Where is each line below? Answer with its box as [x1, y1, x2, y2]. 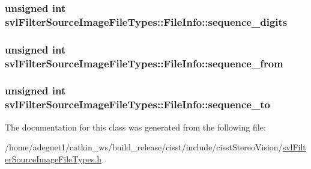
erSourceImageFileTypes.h [5, 152, 101, 165]
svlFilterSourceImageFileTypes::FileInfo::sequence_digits [5, 14, 288, 29]
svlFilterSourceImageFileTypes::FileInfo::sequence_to [5, 97, 270, 112]
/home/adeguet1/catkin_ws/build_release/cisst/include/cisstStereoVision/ [5, 141, 283, 153]
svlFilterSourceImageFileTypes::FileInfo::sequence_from [5, 55, 283, 70]
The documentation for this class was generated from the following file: [5, 120, 266, 133]
